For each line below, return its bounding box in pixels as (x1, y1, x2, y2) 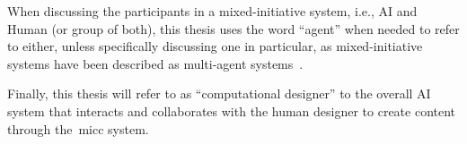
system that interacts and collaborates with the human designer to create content (7, 101, 456, 120)
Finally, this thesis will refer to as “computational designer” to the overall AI (7, 84, 431, 103)
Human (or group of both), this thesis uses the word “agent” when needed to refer (7, 19, 460, 38)
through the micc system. (7, 119, 149, 138)
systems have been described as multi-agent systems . (7, 54, 304, 72)
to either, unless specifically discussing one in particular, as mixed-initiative (7, 37, 423, 55)
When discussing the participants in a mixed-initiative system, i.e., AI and (7, 2, 418, 20)
